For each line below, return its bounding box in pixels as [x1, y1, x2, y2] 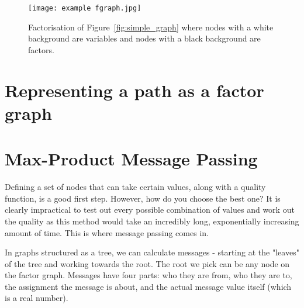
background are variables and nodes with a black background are [28, 32, 261, 44]
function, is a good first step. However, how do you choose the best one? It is [5, 192, 281, 204]
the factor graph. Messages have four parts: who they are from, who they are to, [5, 269, 292, 281]
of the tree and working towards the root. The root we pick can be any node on [5, 257, 290, 269]
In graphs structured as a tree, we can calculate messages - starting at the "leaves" [5, 246, 299, 258]
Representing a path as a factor [5, 78, 264, 102]
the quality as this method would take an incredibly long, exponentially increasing [5, 214, 299, 227]
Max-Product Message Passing [5, 147, 258, 171]
